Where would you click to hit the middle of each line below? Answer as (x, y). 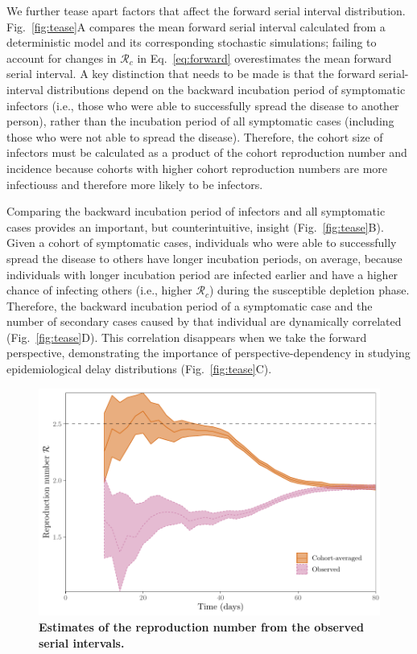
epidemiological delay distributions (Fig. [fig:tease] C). (139, 369)
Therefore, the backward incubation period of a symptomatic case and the (190, 305)
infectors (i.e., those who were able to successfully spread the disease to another (203, 105)
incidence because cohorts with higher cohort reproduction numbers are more (197, 168)
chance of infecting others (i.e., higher (99, 290)
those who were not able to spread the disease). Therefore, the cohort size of (195, 136)
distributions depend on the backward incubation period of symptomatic (226, 89)
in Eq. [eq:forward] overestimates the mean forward (264, 58)
